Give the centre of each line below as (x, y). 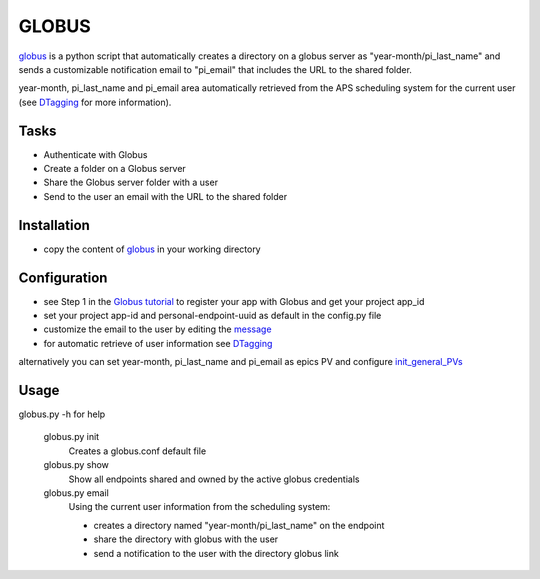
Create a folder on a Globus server (115, 169)
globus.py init (71, 437)
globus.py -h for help (62, 414)
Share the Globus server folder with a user (131, 182)
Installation (54, 225)
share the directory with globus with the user (186, 539)
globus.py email (76, 493)
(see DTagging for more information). (95, 102)
